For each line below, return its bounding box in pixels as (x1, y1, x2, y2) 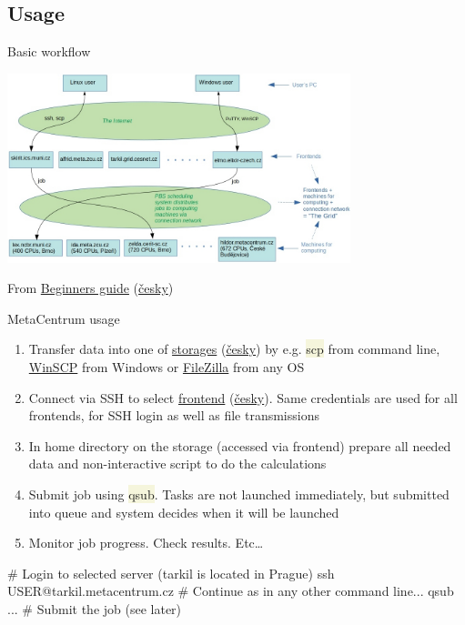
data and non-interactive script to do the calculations (28, 454, 327, 473)
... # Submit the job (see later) (7, 599, 182, 618)
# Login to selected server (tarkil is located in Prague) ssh (7, 563, 335, 582)
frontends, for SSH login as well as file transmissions (28, 406, 319, 425)
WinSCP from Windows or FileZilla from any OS (28, 358, 305, 377)
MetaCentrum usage (7, 308, 120, 328)
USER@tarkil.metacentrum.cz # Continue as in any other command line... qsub (7, 581, 454, 600)
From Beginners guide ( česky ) (7, 278, 174, 297)
